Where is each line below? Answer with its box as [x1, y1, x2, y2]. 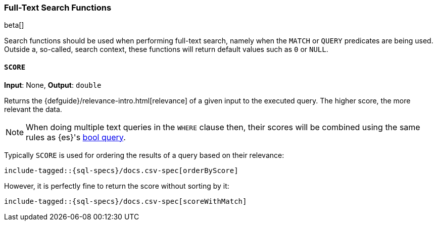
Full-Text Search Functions [4, 3, 112, 13]
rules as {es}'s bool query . [26, 132, 126, 142]
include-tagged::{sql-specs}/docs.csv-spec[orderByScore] [4, 166, 238, 175]
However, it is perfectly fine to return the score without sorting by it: [4, 181, 229, 190]
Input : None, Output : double [4, 80, 102, 89]
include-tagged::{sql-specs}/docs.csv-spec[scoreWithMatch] [4, 197, 247, 205]
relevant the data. [4, 104, 62, 114]
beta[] [4, 21, 24, 30]
